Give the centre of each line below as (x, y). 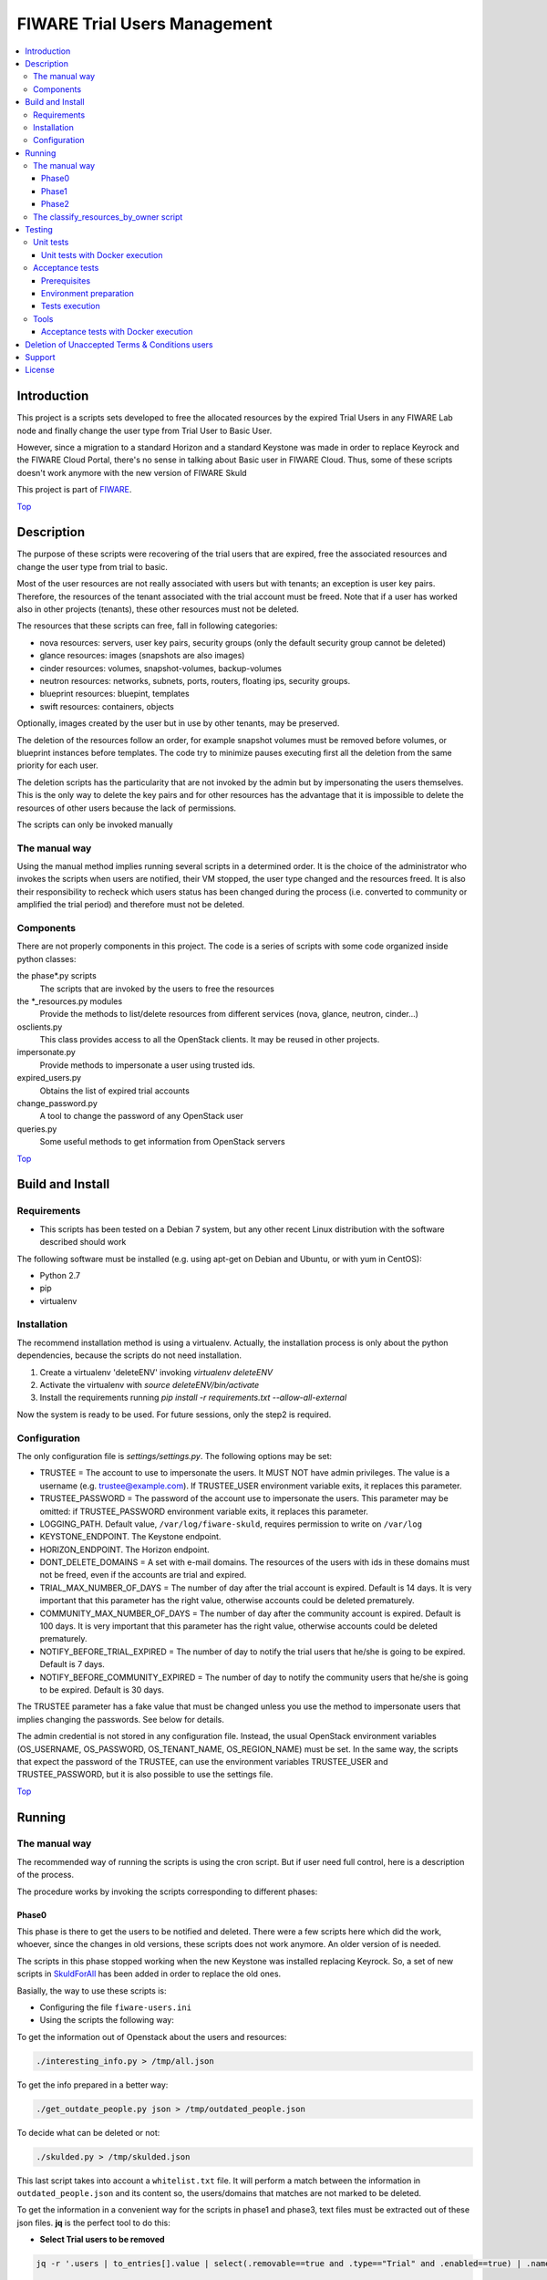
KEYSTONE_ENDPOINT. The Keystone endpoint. (130, 1537)
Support (40, 357)
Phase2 (56, 204)
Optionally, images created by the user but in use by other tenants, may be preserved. (178, 723)
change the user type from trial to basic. (93, 566)
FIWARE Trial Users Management (144, 24)
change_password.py (57, 1104)
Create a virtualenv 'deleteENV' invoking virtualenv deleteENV (156, 1372)
